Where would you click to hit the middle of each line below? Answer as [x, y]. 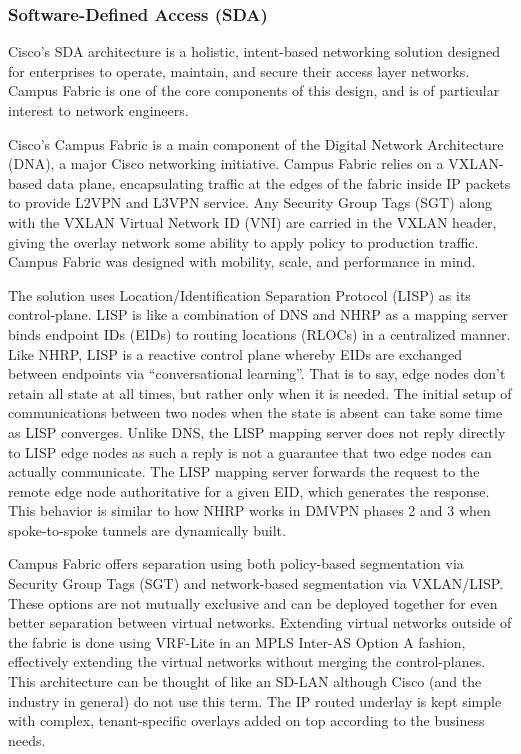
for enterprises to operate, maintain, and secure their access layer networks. [239, 70]
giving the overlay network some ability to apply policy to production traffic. [243, 241]
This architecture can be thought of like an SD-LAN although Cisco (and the [245, 681]
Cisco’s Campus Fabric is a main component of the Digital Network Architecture [256, 143]
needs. [27, 739]
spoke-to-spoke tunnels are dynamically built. [147, 529]
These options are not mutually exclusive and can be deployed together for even [253, 602]
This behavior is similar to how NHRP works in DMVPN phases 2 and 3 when [249, 510]
